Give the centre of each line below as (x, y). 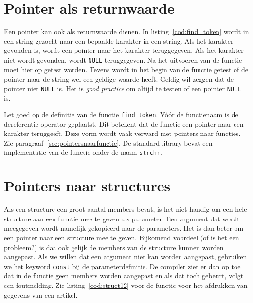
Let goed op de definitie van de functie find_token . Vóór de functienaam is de (121, 114)
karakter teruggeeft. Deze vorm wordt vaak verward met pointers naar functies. (122, 133)
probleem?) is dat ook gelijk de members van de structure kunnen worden (114, 247)
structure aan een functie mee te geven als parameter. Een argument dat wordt (122, 218)
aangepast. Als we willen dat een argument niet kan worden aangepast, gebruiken (126, 257)
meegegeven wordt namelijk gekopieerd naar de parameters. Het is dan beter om (124, 228)
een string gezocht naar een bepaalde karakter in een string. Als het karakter (119, 41)
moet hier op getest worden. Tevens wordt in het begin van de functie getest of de (126, 69)
